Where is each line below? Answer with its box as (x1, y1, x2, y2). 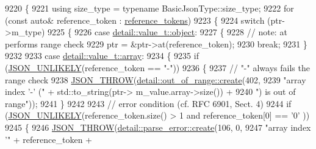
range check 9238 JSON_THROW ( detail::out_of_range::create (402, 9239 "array (5, 73, 306, 86)
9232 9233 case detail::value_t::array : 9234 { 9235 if (5, 49, 199, 62)
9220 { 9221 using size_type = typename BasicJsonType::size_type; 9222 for (5, 2, 294, 14)
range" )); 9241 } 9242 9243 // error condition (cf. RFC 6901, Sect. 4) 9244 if (5, 97, 292, 109)
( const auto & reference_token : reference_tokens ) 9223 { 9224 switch (5, 13, 265, 26)
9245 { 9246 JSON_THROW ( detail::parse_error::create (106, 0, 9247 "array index (5, 120, 311, 133)
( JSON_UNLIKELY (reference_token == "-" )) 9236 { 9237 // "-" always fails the (5, 61, 310, 74)
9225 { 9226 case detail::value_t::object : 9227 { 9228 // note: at (47, 26, 287, 38)
